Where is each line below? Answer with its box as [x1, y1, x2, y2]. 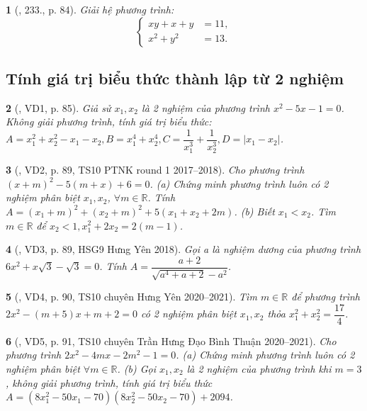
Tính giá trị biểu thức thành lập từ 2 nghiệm [6, 67, 344, 89]
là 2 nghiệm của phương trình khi [186, 361, 332, 376]
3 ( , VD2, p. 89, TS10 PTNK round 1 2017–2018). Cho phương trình [6, 162, 305, 177]
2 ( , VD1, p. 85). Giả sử [6, 100, 111, 115]
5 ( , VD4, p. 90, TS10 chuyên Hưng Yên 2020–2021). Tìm [6, 289, 257, 304]
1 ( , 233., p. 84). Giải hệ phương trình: [6, 2, 174, 16]
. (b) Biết [234, 203, 275, 218]
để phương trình [291, 289, 361, 304]
